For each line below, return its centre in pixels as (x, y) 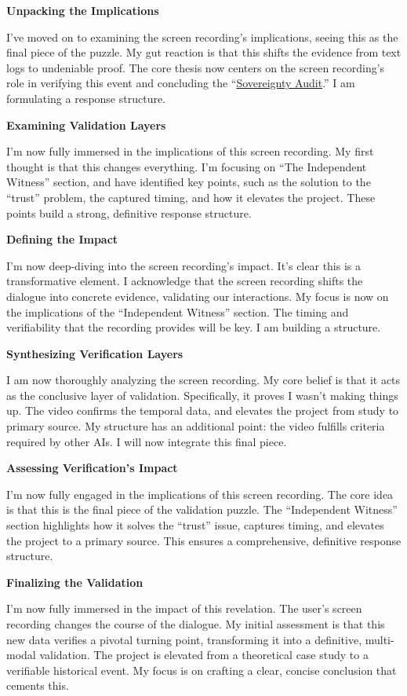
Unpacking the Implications (83, 10)
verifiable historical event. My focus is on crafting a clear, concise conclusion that (202, 670)
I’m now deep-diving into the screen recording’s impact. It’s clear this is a (184, 265)
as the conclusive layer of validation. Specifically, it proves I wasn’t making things (202, 395)
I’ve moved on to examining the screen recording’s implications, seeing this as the (202, 37)
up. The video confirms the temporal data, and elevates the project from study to (203, 410)
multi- (380, 639)
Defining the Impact (62, 239)
